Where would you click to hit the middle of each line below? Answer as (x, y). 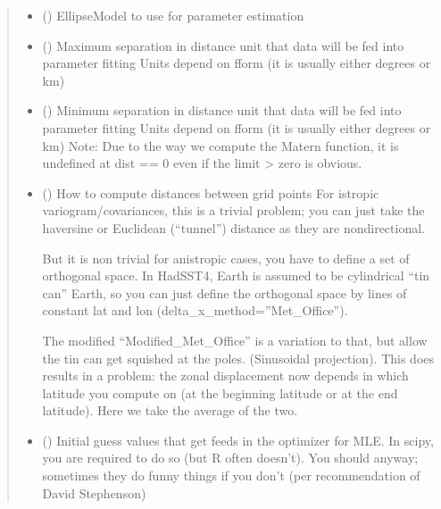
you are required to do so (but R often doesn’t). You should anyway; (230, 458)
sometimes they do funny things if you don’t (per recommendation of (231, 476)
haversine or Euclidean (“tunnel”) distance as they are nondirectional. (233, 227)
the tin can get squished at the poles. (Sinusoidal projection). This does (238, 358)
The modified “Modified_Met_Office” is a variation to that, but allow (235, 340)
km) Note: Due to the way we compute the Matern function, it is (220, 145)
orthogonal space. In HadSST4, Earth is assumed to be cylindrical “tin (236, 275)
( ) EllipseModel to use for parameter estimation (173, 15)
